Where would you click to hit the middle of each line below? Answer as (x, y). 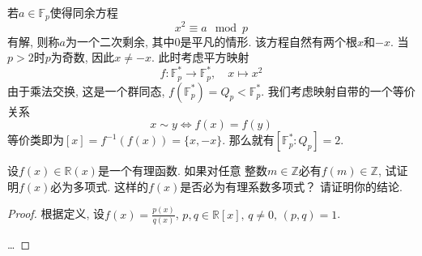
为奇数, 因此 (83, 57)
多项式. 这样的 (111, 186)
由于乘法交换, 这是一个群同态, (86, 90)
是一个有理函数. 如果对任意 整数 (183, 171)
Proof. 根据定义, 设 (56, 213)
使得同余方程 (84, 12)
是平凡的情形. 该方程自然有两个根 (269, 41)
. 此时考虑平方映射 (200, 57)
